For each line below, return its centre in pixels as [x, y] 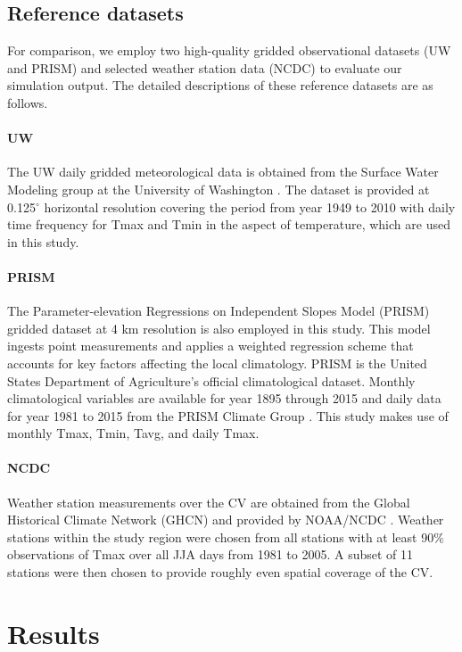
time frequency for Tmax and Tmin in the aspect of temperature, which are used [229, 224]
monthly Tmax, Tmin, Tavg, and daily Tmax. [133, 433]
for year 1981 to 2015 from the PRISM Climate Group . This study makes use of [228, 415]
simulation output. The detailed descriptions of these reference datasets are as [220, 85]
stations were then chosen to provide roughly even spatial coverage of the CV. [220, 572]
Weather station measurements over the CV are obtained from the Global [209, 502]
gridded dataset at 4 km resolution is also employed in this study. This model [219, 328]
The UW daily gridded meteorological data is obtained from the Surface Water [223, 172]
